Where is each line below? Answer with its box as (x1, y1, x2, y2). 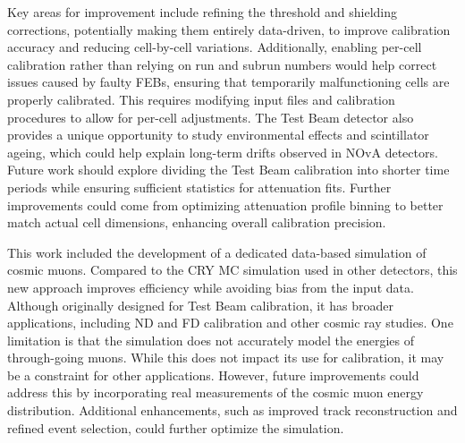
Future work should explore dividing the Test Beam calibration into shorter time (7, 160, 450, 179)
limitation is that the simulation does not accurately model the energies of (7, 330, 414, 349)
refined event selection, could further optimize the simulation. (7, 418, 344, 437)
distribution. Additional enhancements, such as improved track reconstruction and (7, 401, 458, 420)
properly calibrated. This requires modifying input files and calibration (7, 89, 395, 108)
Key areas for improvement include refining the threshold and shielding (7, 3, 398, 21)
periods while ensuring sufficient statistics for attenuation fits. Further (7, 177, 392, 196)
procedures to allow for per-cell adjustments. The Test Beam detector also (7, 107, 414, 126)
